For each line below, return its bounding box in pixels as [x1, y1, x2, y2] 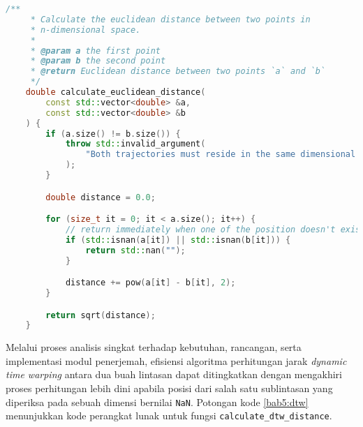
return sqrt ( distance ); [45, 310, 156, 320]
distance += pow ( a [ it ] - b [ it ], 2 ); [65, 278, 236, 288]
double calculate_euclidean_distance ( [25, 87, 206, 97]
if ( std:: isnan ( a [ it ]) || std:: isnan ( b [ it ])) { [65, 234, 291, 245]
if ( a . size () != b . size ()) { [45, 128, 181, 139]
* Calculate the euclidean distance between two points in [30, 14, 311, 24]
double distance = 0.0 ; [45, 192, 156, 202]
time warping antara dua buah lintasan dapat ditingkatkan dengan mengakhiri [6, 367, 342, 382]
